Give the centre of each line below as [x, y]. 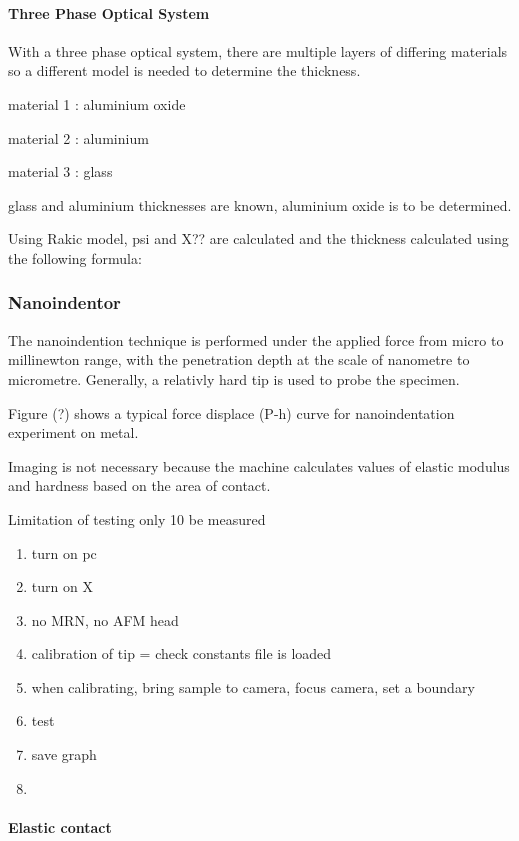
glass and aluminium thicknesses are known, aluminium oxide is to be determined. [260, 204]
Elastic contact [60, 826]
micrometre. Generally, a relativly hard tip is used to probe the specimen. [234, 378]
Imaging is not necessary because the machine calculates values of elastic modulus [259, 465]
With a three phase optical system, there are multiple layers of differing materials [258, 50]
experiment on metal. [73, 432]
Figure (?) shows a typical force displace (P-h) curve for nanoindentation [231, 412]
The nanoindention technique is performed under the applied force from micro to [256, 339]
